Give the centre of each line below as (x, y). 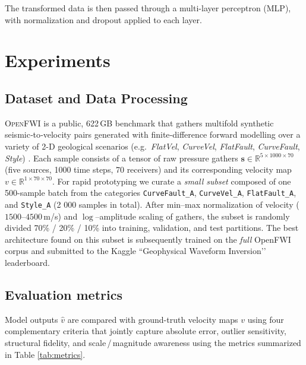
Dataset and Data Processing (96, 98)
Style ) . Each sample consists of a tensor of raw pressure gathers (122, 158)
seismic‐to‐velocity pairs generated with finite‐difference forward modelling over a (153, 134)
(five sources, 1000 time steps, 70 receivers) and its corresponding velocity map (148, 169)
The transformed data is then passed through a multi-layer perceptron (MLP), (148, 8)
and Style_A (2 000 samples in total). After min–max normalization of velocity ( (152, 204)
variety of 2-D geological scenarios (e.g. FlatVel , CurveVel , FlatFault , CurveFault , (152, 146)
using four (266, 319)
